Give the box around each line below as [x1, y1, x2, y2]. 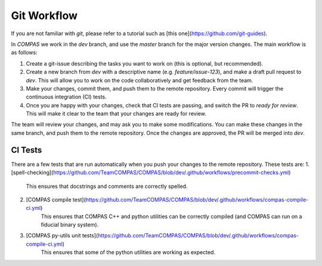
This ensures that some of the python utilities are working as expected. [41, 249, 216, 256]
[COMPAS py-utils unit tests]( [26, 232, 98, 239]
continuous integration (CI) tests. [26, 93, 107, 101]
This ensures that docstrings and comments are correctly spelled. [26, 183, 188, 190]
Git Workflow [11, 9, 78, 22]
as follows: [11, 49, 38, 56]
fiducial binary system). [41, 221, 99, 228]
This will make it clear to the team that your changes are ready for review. [26, 110, 207, 117]
